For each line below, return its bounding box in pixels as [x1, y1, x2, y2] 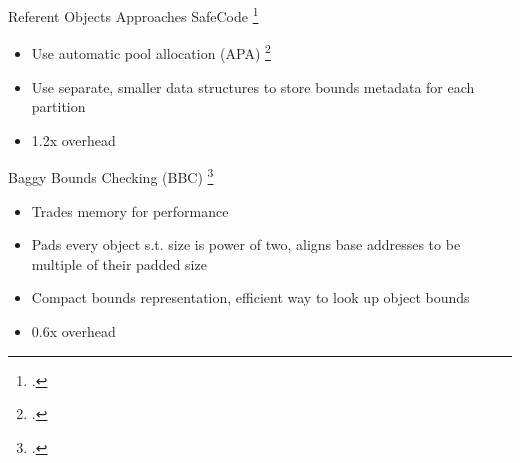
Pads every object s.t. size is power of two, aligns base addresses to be [31, 234, 461, 255]
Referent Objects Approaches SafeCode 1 [8, 3, 259, 26]
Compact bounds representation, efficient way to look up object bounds [31, 287, 470, 308]
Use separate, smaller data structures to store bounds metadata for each [31, 76, 475, 97]
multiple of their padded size [31, 253, 207, 274]
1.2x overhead [31, 129, 116, 150]
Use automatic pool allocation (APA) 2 [31, 40, 271, 63]
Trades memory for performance [31, 200, 229, 221]
